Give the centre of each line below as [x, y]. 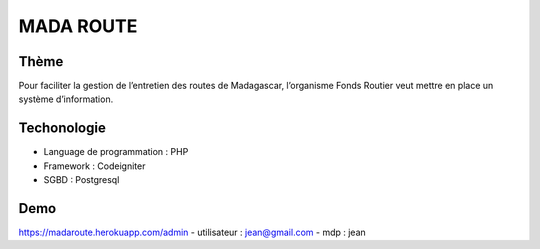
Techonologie [62, 128]
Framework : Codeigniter [94, 166]
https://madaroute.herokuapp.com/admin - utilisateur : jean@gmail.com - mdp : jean [192, 232]
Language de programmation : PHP [116, 152]
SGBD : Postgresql [81, 180]
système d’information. [66, 99]
